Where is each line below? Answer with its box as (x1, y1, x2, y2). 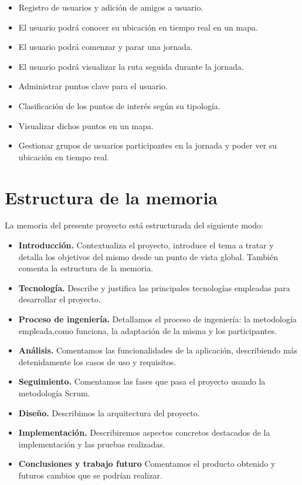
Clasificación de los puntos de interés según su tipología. (18, 99, 220, 112)
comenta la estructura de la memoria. (18, 262, 154, 274)
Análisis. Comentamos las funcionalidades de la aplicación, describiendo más (18, 344, 298, 356)
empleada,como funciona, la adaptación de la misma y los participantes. (18, 324, 277, 336)
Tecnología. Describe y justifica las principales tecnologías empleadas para (18, 281, 290, 294)
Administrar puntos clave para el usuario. (18, 80, 168, 92)
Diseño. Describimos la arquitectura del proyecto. (18, 406, 200, 419)
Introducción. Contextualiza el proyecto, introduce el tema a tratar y (18, 239, 274, 251)
